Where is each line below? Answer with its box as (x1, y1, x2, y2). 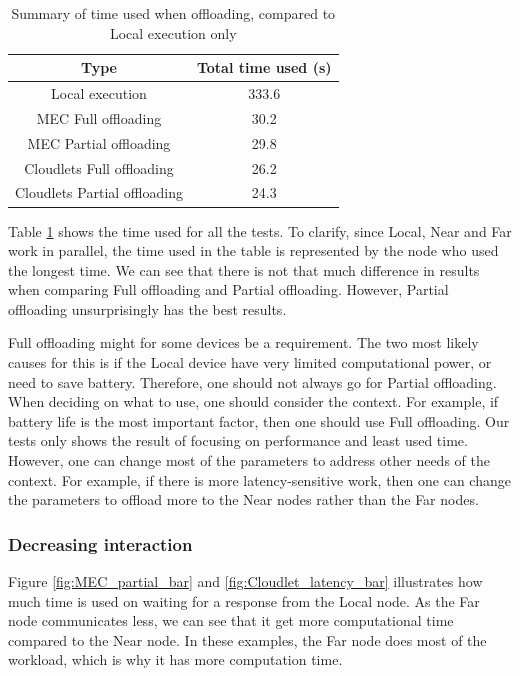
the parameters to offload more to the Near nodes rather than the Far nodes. (8, 489, 479, 510)
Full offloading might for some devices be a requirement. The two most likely (8, 332, 479, 353)
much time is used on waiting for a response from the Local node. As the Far (8, 590, 480, 611)
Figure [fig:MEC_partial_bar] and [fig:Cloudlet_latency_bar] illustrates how (8, 571, 483, 592)
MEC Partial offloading (27, 132, 171, 153)
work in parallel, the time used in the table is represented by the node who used (8, 240, 499, 261)
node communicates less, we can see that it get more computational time (8, 610, 454, 631)
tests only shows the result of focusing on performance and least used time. (8, 430, 468, 451)
